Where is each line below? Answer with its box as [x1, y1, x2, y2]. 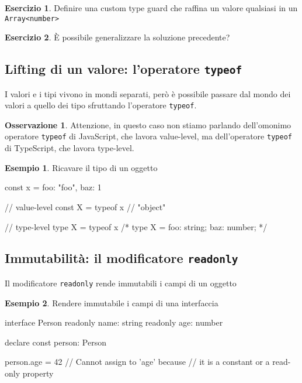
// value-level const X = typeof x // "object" [5, 200, 166, 213]
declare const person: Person [5, 336, 106, 348]
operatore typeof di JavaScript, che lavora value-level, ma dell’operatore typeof [5, 130, 292, 142]
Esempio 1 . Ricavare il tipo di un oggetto [5, 161, 158, 173]
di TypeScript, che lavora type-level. [5, 142, 134, 154]
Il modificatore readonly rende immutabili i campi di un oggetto [5, 276, 237, 289]
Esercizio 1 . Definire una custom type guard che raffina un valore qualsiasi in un [5, 2, 298, 13]
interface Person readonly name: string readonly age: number [5, 316, 223, 329]
